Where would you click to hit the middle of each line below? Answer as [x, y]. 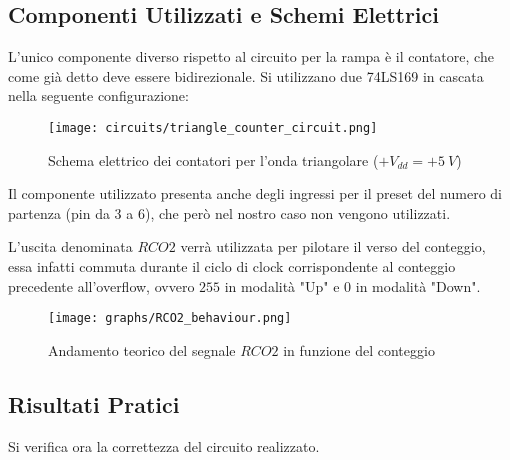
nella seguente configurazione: [98, 95]
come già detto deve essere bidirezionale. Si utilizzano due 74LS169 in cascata [246, 75]
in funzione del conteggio [359, 349]
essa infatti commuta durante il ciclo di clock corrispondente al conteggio [232, 266]
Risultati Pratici [94, 403]
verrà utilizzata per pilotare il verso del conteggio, [333, 246]
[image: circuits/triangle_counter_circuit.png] [213, 127]
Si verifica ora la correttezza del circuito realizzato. [164, 445]
